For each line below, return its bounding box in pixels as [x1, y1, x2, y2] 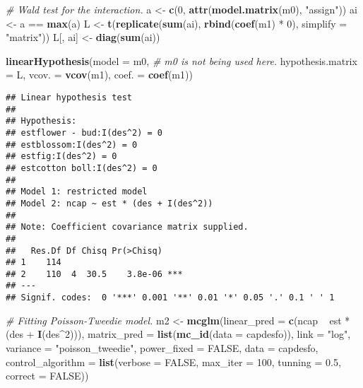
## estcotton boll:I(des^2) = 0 [6, 163, 157, 173]
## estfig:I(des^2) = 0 [6, 151, 117, 162]
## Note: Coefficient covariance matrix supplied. [6, 222, 249, 233]
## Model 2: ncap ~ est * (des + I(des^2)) [6, 198, 213, 208]
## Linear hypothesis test [6, 92, 132, 102]
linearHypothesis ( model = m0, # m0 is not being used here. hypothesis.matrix [6, 53, 357, 68]
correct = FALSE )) [6, 368, 89, 383]
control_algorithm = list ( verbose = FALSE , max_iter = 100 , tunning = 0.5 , [6, 354, 341, 369]
